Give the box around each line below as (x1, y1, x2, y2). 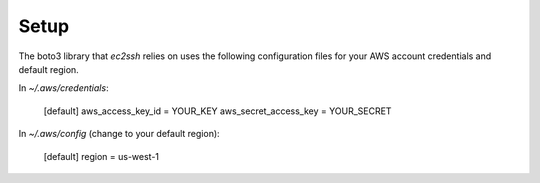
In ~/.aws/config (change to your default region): (18, 128, 220, 140)
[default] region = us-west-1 (43, 150, 160, 162)
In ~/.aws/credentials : (18, 82, 109, 94)
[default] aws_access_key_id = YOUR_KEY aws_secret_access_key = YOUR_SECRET (43, 105, 392, 117)
